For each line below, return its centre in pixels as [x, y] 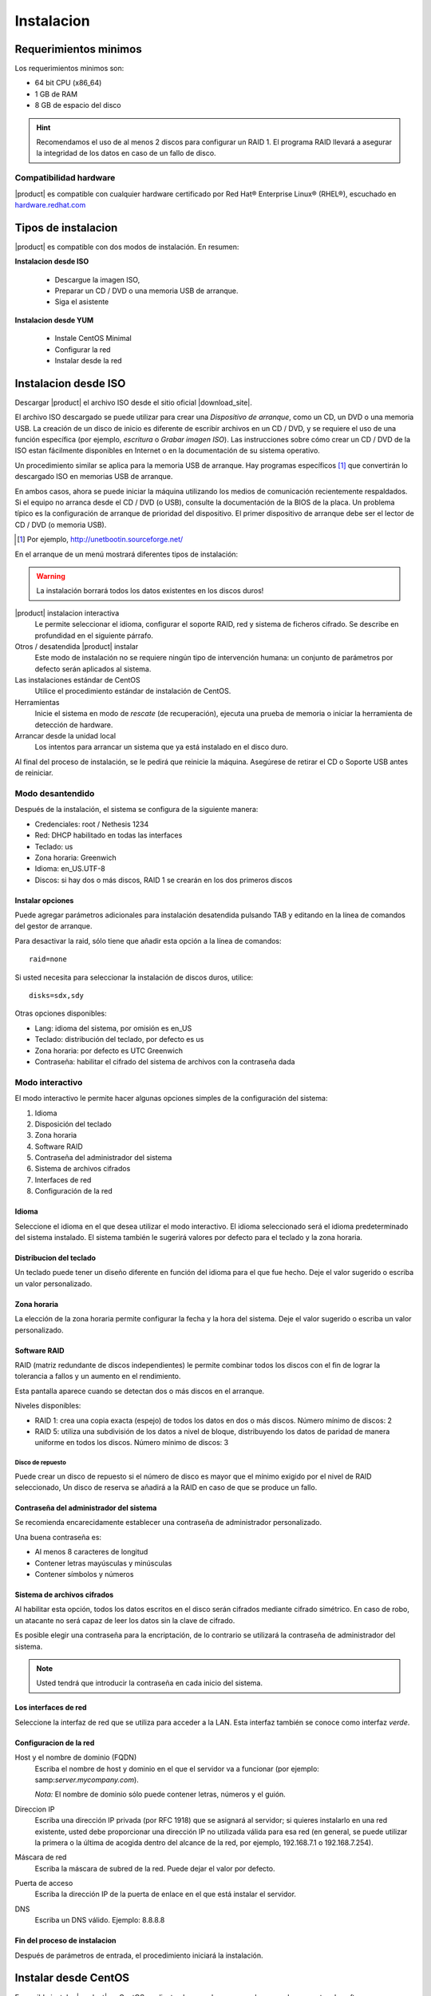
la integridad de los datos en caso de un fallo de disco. [126, 153]
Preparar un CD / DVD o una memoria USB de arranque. [146, 291]
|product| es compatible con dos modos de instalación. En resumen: [127, 247]
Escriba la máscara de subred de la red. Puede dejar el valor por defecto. [155, 1868]
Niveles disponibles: [48, 1406]
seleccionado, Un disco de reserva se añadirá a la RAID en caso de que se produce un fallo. [166, 1487]
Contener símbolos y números [84, 1574]
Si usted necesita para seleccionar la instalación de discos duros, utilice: [134, 977]
